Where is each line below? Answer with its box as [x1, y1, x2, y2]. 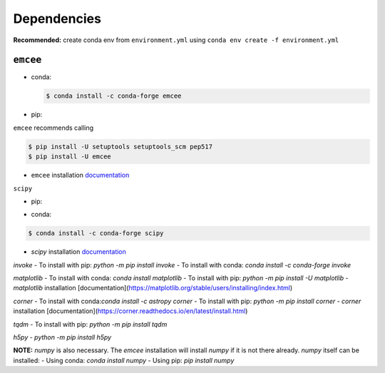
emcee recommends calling [13, 123, 94, 132]
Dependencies [13, 11, 101, 26]
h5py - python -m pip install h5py [13, 333, 112, 342]
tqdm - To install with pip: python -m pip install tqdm [13, 320, 168, 328]
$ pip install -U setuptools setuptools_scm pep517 [28, 143, 213, 150]
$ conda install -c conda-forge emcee [46, 92, 182, 100]
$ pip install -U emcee [28, 153, 112, 160]
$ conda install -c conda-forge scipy [28, 229, 164, 237]
